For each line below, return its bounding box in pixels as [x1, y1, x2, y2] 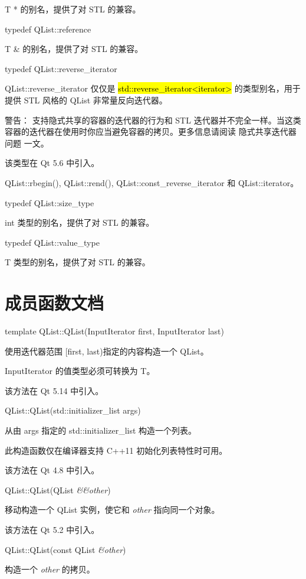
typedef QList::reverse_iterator [5, 62, 117, 74]
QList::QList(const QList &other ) [5, 543, 126, 555]
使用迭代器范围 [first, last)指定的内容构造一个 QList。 [5, 344, 209, 357]
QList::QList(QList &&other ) [5, 483, 111, 496]
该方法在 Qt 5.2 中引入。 [5, 523, 100, 535]
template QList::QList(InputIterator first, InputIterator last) [5, 325, 224, 337]
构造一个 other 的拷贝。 [5, 563, 95, 575]
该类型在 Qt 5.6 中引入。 [5, 157, 100, 169]
